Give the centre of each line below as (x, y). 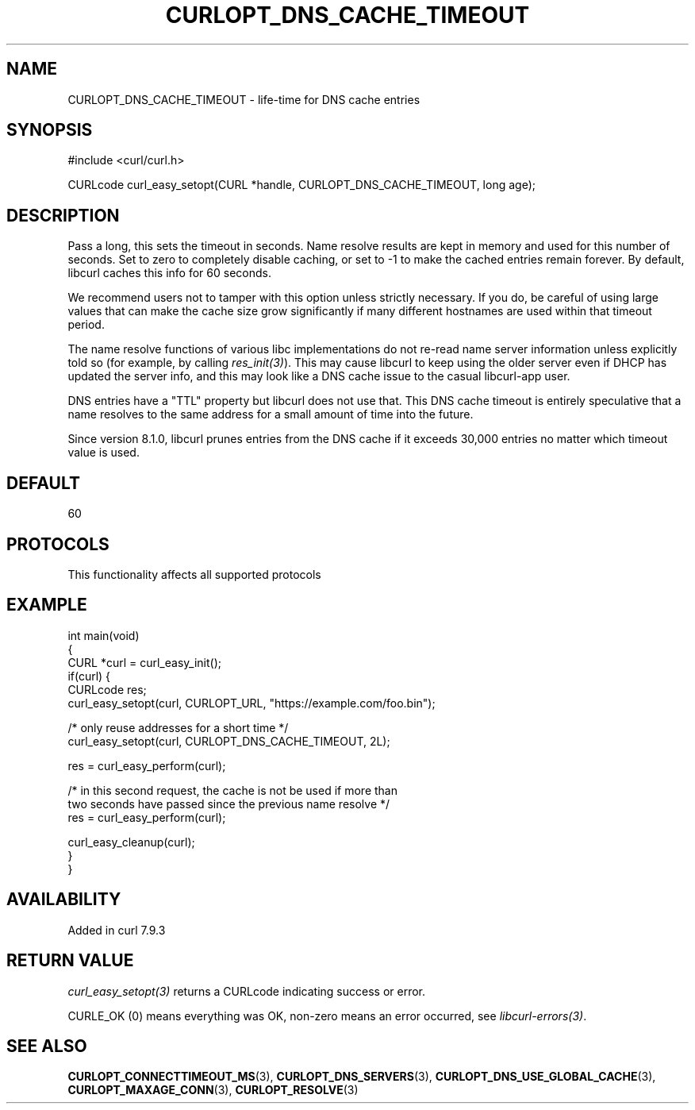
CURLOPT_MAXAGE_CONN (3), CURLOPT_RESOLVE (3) (213, 1090)
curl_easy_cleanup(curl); (131, 842)
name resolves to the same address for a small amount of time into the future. (271, 414)
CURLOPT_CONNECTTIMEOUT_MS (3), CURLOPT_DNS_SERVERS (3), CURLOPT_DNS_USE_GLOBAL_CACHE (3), (362, 1077)
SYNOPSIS (50, 130)
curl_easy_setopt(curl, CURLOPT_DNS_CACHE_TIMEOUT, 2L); (229, 741)
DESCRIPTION (63, 215)
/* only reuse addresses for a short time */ (178, 727)
